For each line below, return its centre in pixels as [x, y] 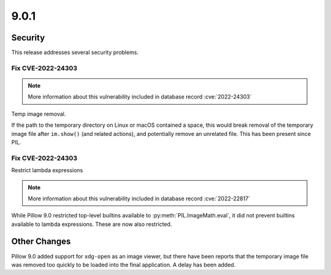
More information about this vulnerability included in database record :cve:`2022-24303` [140, 97]
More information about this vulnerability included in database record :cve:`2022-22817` [139, 198]
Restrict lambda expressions [47, 170]
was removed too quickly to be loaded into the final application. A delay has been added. [124, 265]
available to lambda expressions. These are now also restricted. [92, 224]
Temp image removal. [39, 114]
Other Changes [41, 242]
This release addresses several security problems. [75, 53]
